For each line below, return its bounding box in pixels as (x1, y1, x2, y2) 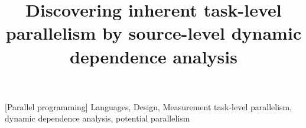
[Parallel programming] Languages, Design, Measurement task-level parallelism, (5, 100, 292, 113)
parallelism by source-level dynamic (5, 21, 302, 45)
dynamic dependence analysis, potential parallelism (5, 112, 190, 124)
